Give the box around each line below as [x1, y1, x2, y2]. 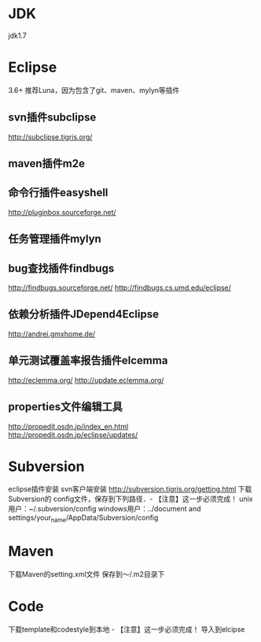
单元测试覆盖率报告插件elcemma [8, 354, 168, 367]
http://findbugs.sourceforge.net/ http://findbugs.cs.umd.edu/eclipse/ [8, 283, 232, 292]
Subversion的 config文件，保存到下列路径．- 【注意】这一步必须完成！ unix [8, 494, 253, 504]
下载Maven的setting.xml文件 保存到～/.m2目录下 [8, 570, 165, 579]
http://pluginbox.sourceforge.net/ [8, 207, 116, 217]
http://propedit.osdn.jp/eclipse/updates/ [8, 430, 138, 440]
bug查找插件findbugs [8, 262, 115, 275]
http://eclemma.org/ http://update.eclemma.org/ [8, 375, 164, 384]
